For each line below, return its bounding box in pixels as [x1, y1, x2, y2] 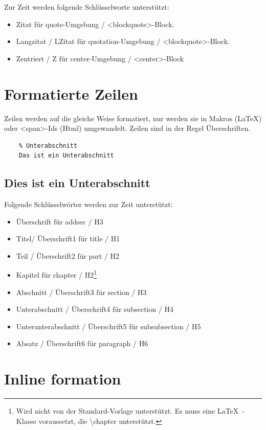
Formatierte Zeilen [4, 83, 138, 104]
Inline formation [4, 368, 121, 389]
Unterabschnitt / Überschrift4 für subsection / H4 [16, 304, 174, 314]
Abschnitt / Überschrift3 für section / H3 [16, 286, 147, 297]
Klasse [16, 415, 36, 426]
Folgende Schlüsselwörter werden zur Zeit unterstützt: [4, 199, 173, 210]
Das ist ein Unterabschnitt [18, 152, 114, 160]
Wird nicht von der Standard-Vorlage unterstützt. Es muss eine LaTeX [16, 405, 239, 416]
